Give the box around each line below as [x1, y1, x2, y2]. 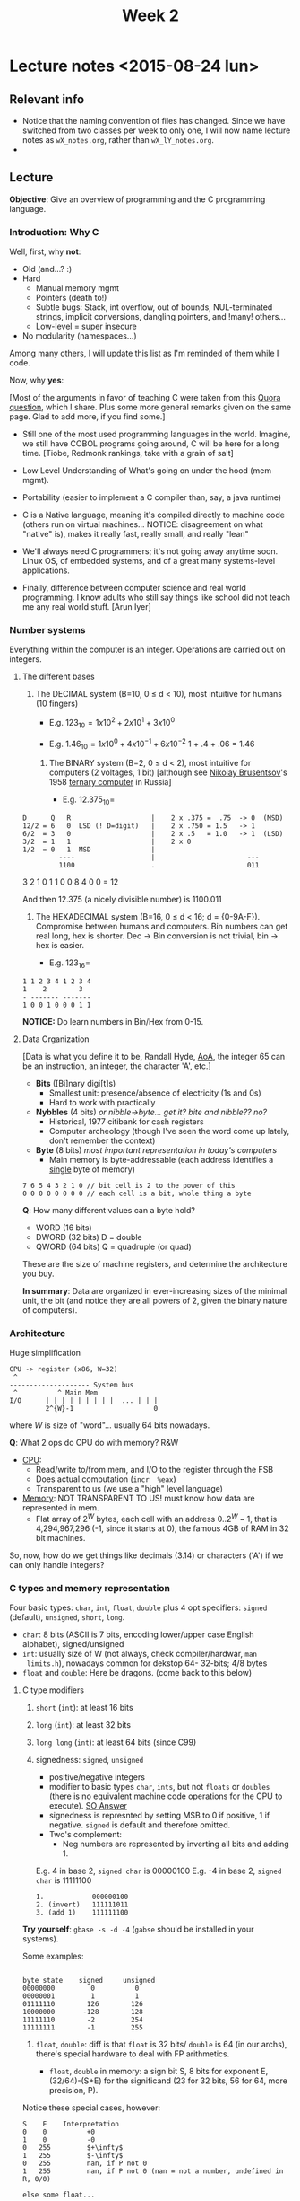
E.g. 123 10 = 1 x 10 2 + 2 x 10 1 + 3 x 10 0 [48, 716, 176, 730]
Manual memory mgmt [35, 283, 119, 294]
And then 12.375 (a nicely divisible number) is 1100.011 [21, 894, 222, 905]
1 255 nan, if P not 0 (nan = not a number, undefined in [21, 2167, 284, 2176]
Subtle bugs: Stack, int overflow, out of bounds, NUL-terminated [35, 302, 273, 313]
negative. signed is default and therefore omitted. [48, 1819, 231, 1830]
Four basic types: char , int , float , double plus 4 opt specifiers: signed [9, 1602, 268, 1613]
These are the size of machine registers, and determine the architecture [21, 1258, 288, 1269]
